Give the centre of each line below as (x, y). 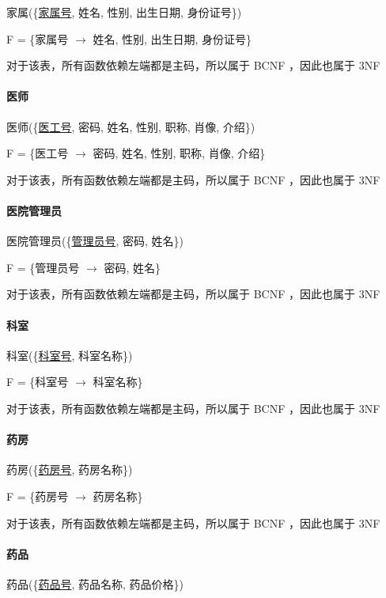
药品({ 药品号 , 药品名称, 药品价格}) (95, 583)
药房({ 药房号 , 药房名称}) (70, 469)
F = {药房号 (38, 496)
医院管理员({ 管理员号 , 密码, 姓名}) (95, 241)
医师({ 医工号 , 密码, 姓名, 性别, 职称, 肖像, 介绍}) (131, 126)
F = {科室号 (38, 382)
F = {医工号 (38, 153)
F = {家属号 (38, 38)
